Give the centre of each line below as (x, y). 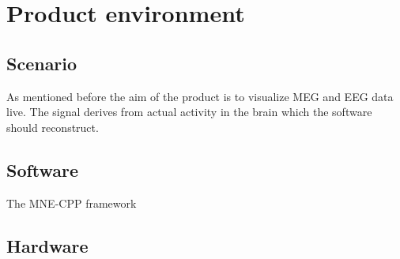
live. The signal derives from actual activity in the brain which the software (189, 112)
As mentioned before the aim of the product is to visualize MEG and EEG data (200, 96)
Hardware (47, 245)
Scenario (42, 63)
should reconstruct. (53, 127)
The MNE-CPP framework (72, 203)
